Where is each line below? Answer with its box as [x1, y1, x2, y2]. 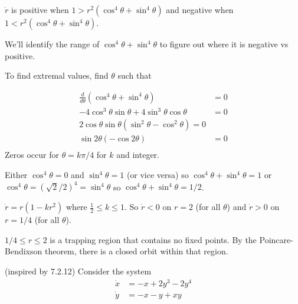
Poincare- [259, 233, 293, 245]
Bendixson [5, 245, 42, 257]
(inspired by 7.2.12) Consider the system [5, 264, 152, 277]
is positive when [11, 4, 69, 15]
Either [5, 169, 28, 181]
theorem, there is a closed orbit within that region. [44, 245, 228, 257]
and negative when [166, 4, 234, 15]
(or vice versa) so [126, 169, 189, 181]
